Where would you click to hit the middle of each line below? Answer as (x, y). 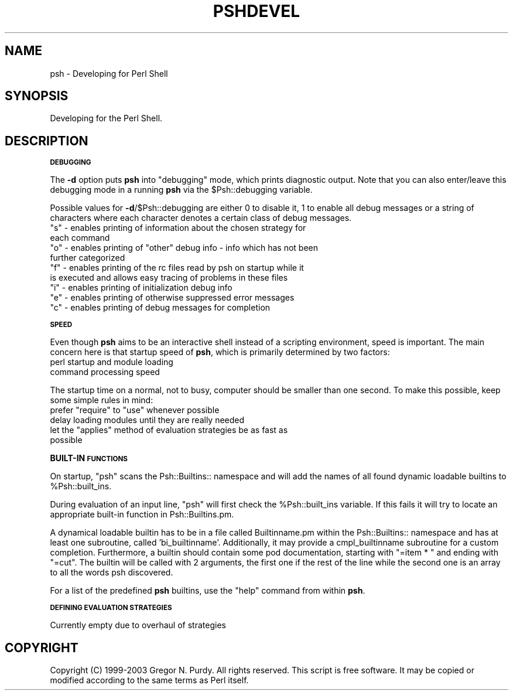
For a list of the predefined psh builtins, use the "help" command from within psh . (208, 591)
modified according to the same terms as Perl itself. (149, 680)
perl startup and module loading (112, 362)
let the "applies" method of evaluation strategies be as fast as (169, 430)
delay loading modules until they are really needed (147, 420)
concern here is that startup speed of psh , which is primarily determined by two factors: (220, 352)
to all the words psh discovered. (112, 573)
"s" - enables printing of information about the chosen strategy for (178, 228)
